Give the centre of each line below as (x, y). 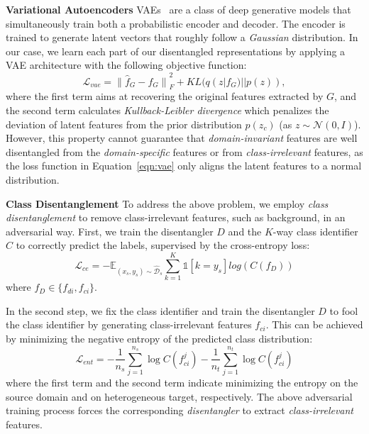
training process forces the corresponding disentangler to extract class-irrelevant (180, 410)
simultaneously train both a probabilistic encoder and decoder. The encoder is (176, 23)
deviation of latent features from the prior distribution (124, 124)
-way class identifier (315, 231)
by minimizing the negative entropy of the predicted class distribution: (159, 338)
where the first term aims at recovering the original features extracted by (165, 96)
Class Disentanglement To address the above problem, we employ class (167, 203)
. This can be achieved (314, 324)
